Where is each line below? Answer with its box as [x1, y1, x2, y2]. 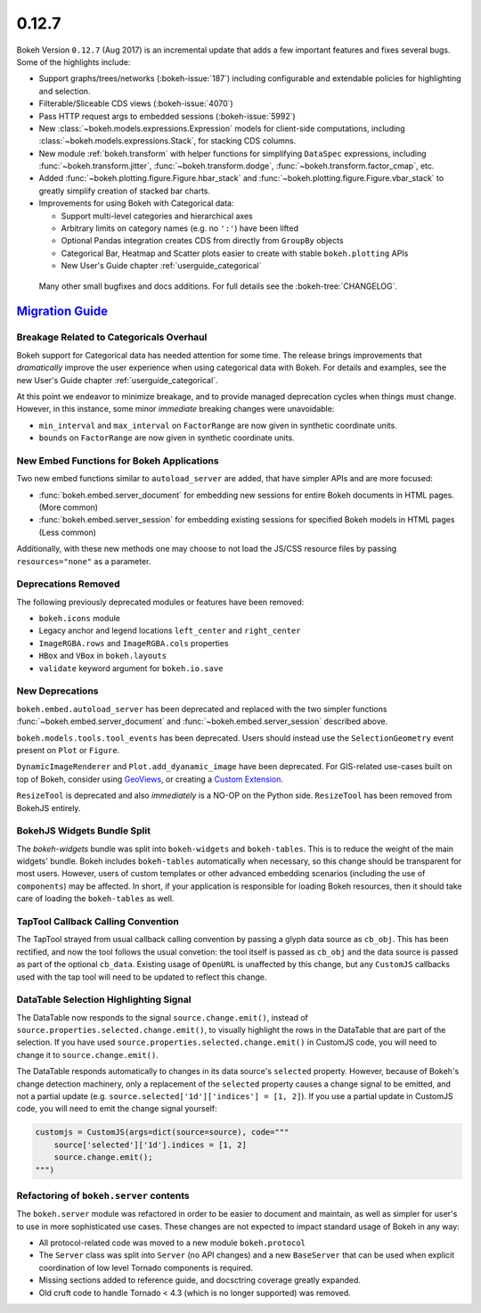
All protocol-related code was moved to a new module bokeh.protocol [38, 1237, 306, 1248]
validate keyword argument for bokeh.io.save [38, 662, 224, 673]
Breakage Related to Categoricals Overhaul [16, 331, 208, 343]
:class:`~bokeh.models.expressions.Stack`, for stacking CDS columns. [38, 135, 297, 146]
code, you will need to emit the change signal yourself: [16, 1104, 217, 1114]
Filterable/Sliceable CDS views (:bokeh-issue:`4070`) [38, 98, 233, 109]
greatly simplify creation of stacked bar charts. [38, 185, 211, 196]
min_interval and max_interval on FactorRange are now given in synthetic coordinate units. [38, 420, 398, 431]
